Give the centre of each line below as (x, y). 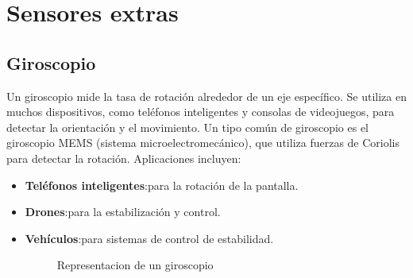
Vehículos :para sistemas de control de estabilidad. (149, 238)
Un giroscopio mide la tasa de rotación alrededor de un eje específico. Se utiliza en (206, 96)
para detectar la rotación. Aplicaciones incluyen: (124, 158)
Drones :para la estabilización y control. (123, 212)
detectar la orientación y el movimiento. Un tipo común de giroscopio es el (188, 127)
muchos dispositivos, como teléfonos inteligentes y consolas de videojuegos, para (201, 112)
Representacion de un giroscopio (135, 265)
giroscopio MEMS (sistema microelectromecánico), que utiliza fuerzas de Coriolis (203, 143)
